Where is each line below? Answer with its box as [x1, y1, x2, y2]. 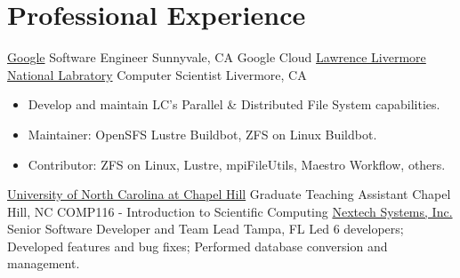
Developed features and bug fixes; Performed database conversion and [7, 236, 388, 255]
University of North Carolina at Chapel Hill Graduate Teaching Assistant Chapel [7, 185, 451, 203]
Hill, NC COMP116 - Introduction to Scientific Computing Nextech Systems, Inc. [7, 202, 453, 220]
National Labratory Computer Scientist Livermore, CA [7, 65, 307, 83]
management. [7, 254, 80, 273]
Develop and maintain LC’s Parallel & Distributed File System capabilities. [28, 95, 440, 114]
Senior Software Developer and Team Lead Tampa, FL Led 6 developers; [7, 219, 404, 238]
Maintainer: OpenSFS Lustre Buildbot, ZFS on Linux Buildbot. [28, 124, 377, 143]
